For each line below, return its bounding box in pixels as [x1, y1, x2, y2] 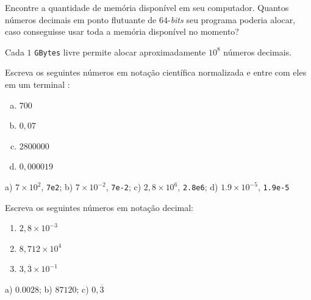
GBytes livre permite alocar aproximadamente [34, 45, 206, 58]
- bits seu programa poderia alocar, [167, 13, 296, 26]
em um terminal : [5, 78, 70, 91]
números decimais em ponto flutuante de [5, 13, 157, 26]
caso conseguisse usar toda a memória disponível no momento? [5, 25, 239, 38]
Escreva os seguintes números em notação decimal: [5, 201, 193, 213]
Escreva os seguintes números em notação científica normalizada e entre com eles [5, 66, 307, 79]
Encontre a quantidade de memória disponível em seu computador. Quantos [5, 1, 289, 13]
